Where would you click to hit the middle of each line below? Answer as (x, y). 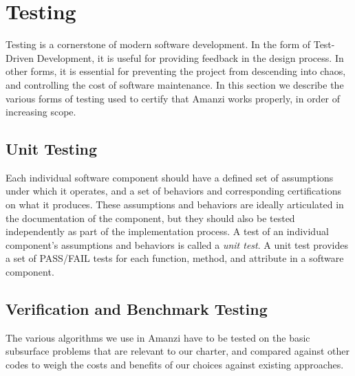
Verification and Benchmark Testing (137, 309)
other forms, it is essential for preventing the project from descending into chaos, (176, 71)
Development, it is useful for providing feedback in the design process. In (190, 57)
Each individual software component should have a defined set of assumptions (170, 177)
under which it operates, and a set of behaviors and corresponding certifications (173, 191)
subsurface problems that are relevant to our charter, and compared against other (177, 351)
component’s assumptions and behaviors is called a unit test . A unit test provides (177, 244)
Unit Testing (52, 149)
